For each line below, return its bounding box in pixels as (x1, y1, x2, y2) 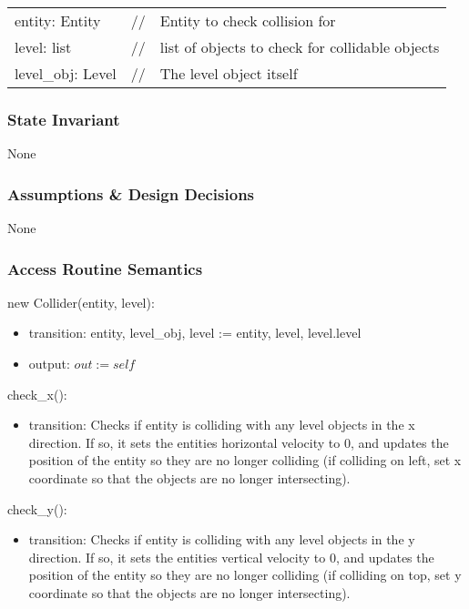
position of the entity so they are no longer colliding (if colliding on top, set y (28, 565, 462, 584)
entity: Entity (15, 10, 101, 31)
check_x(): (7, 384, 67, 403)
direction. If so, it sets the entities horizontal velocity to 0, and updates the (28, 432, 449, 452)
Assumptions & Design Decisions (7, 182, 255, 205)
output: (28, 354, 70, 373)
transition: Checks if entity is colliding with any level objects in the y (28, 530, 415, 549)
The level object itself (159, 63, 298, 84)
